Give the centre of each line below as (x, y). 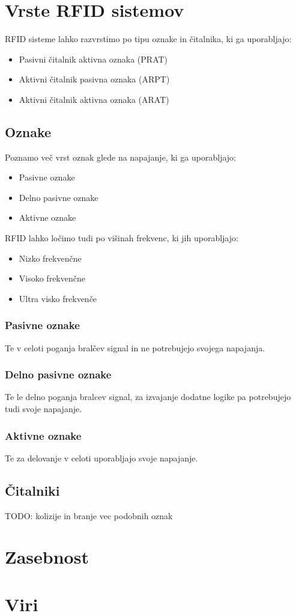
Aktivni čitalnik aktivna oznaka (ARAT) (94, 99)
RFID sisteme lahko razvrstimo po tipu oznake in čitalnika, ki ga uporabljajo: (148, 39)
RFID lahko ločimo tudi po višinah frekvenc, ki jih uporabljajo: (122, 238)
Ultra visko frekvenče (58, 298)
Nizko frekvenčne (50, 258)
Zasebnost (47, 557)
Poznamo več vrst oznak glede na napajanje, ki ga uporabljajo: (120, 157)
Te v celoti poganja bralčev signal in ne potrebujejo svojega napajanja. (135, 347)
